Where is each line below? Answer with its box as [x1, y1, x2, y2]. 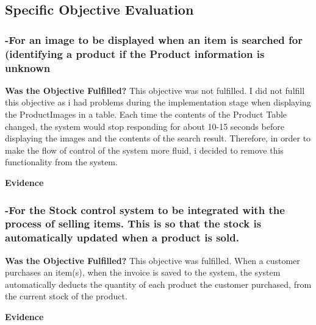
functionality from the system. [5, 155, 118, 168]
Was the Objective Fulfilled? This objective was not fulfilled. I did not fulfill [5, 84, 305, 96]
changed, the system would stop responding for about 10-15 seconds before [5, 120, 284, 132]
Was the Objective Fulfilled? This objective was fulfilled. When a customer [5, 254, 300, 266]
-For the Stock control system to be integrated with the [5, 202, 285, 217]
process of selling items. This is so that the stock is [5, 216, 262, 231]
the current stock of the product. [5, 290, 127, 302]
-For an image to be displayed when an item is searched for [5, 32, 303, 47]
